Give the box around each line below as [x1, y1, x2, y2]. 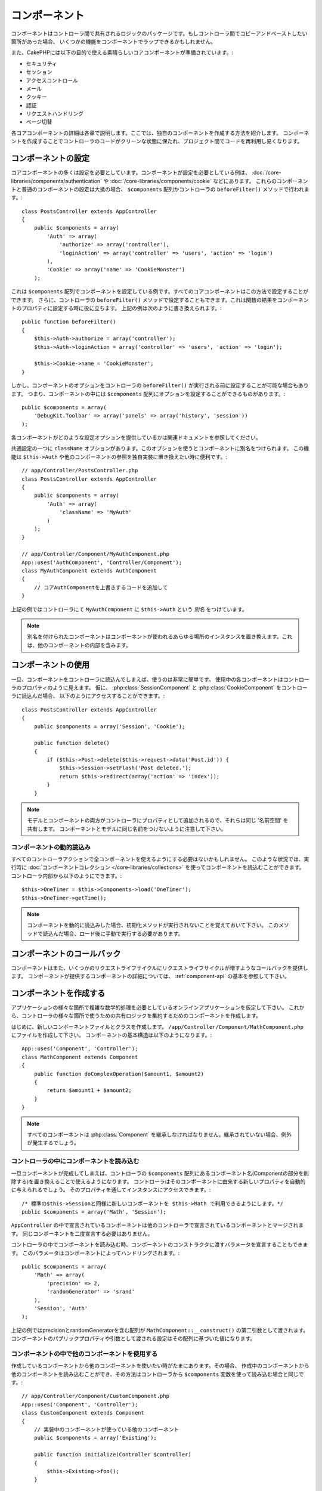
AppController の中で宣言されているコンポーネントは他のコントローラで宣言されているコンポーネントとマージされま [11, 1221, 304, 1229]
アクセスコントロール [26, 76, 79, 83]
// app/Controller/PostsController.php [21, 467, 138, 474]
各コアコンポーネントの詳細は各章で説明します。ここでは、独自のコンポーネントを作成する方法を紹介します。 [11, 129, 282, 137]
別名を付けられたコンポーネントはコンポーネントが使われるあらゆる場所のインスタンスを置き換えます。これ [27, 633, 293, 641]
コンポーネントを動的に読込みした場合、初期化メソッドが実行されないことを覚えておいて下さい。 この [27, 921, 279, 929]
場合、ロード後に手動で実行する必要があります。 [63, 930, 184, 937]
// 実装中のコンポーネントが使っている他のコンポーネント [33, 1426, 179, 1433]
